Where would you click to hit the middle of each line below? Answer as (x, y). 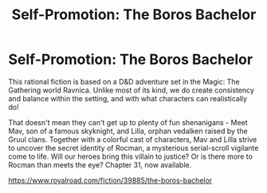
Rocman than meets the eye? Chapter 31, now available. (100, 164)
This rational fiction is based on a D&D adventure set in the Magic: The (124, 81)
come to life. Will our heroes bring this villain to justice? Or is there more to (131, 156)
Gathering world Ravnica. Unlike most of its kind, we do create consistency (132, 90)
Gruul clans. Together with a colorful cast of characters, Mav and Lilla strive (133, 139)
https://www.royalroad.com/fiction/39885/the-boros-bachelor (110, 180)
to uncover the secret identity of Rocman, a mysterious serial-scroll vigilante (133, 148)
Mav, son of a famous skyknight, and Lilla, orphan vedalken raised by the (128, 131)
